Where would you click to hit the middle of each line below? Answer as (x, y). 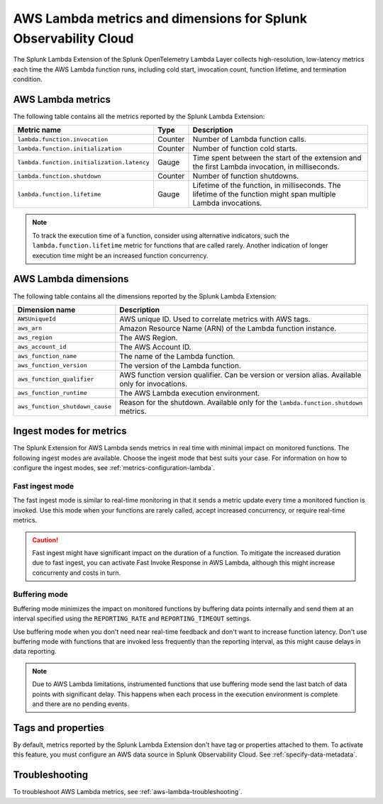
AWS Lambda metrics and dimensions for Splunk (160, 18)
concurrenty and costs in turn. (77, 573)
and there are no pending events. (81, 704)
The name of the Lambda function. (177, 356)
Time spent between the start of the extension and (277, 158)
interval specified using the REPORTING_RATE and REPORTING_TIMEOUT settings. (132, 619)
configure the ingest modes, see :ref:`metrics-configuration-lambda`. (114, 468)
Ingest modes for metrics (70, 431)
